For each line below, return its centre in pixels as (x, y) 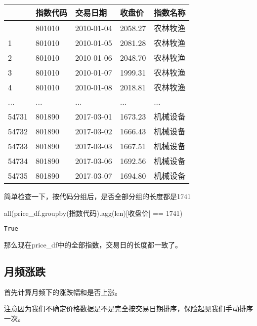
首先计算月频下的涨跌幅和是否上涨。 (63, 292)
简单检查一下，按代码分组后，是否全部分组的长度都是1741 (97, 196)
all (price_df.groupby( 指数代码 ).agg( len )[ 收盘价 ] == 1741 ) (93, 213)
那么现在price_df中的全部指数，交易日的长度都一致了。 (93, 244)
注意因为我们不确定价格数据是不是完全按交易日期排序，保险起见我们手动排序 (128, 308)
